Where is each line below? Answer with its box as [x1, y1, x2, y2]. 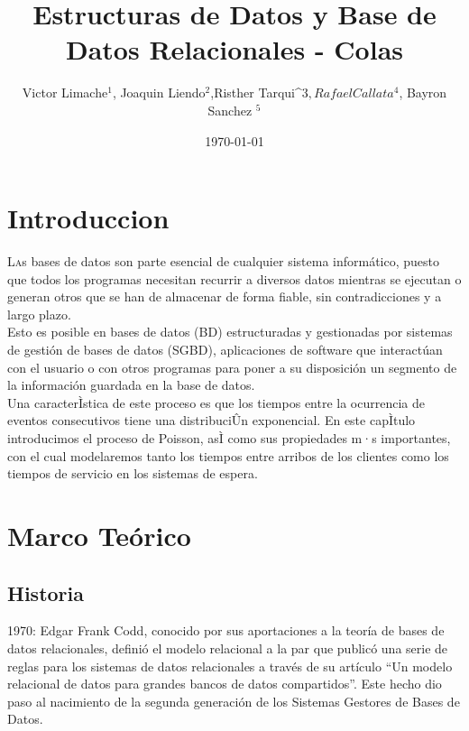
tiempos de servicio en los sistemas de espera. [7, 464, 258, 483]
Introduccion [7, 199, 170, 236]
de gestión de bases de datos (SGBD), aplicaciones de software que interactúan [7, 340, 443, 358]
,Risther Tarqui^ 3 [210, 83, 308, 102]
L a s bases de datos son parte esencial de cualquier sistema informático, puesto [7, 252, 440, 271]
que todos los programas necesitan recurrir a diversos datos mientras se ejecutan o [7, 269, 462, 288]
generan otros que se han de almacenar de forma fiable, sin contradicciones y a [7, 287, 442, 306]
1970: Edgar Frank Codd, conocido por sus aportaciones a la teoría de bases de [7, 621, 445, 640]
